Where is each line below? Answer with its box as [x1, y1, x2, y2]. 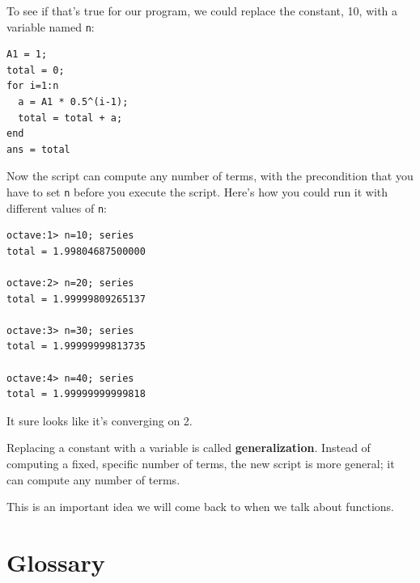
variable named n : [6, 18, 95, 35]
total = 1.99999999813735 [6, 340, 146, 353]
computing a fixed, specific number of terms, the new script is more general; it [6, 455, 395, 472]
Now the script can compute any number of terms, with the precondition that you [6, 167, 414, 184]
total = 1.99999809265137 [6, 293, 146, 305]
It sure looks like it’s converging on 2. [6, 412, 193, 429]
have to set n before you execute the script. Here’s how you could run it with [6, 184, 388, 200]
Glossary [6, 546, 105, 578]
